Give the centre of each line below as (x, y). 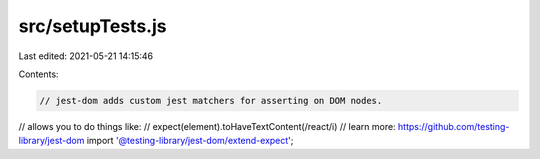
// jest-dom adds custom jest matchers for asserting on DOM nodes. (211, 100)
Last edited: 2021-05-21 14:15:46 (86, 56)
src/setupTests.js (92, 26)
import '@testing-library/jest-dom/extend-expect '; (190, 141)
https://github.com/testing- (453, 126)
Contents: (38, 74)
